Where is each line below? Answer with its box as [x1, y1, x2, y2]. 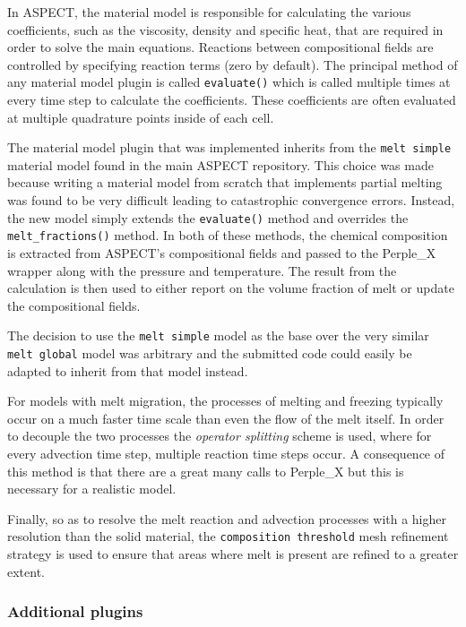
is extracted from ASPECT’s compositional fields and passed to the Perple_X [7, 243, 436, 262]
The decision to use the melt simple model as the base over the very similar [7, 326, 429, 345]
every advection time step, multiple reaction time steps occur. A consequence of [7, 444, 445, 463]
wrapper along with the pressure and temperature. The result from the [7, 261, 397, 279]
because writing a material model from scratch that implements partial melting [7, 173, 443, 192]
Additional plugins [7, 600, 143, 623]
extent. [7, 562, 45, 580]
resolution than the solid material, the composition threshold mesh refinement [7, 527, 449, 545]
